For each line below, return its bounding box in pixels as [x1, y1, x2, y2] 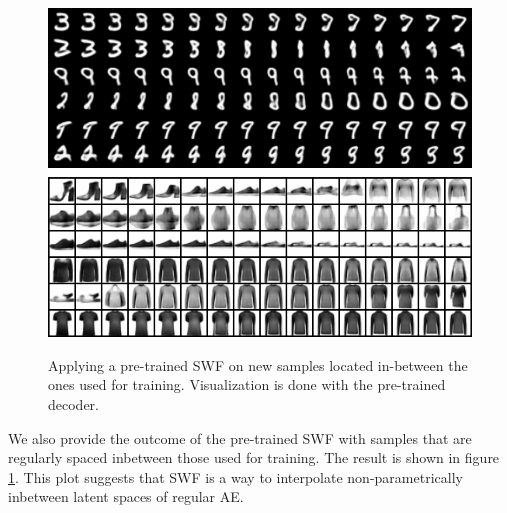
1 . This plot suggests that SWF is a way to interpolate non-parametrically [8, 466, 463, 487]
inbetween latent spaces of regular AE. [8, 486, 244, 507]
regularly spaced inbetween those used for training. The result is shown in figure [8, 447, 500, 468]
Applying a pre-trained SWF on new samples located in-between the [48, 354, 468, 375]
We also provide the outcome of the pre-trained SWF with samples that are [8, 427, 472, 448]
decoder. [48, 394, 99, 415]
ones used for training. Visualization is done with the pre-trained [48, 374, 446, 395]
